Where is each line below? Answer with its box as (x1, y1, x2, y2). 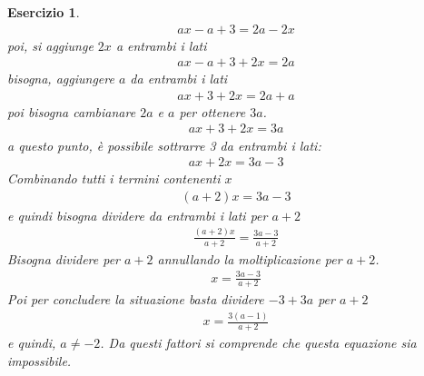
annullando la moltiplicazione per (157, 249, 342, 268)
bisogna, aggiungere (7, 69, 114, 88)
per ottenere (179, 102, 246, 121)
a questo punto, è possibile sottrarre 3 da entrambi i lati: (7, 135, 321, 154)
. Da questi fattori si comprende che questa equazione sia (100, 333, 417, 352)
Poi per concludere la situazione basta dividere (7, 290, 264, 309)
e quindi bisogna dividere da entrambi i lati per (7, 205, 268, 224)
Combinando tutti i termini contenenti (7, 169, 221, 188)
